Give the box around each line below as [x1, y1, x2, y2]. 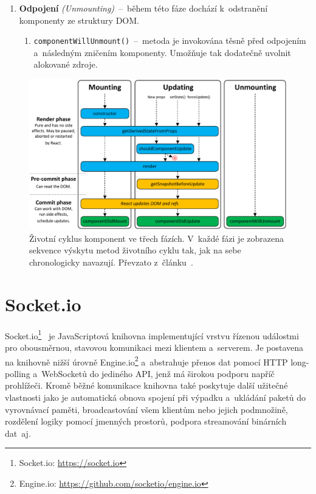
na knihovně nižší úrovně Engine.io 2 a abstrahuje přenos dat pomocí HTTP [5, 353, 288, 368]
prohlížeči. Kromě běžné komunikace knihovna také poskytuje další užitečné [5, 379, 288, 392]
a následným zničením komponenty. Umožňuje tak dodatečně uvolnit [33, 46, 291, 58]
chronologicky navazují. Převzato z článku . [29, 256, 193, 268]
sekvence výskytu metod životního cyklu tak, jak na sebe [29, 244, 241, 256]
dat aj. [5, 426, 31, 439]
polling [5, 367, 30, 379]
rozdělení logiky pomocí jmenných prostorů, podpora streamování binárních [5, 415, 287, 428]
